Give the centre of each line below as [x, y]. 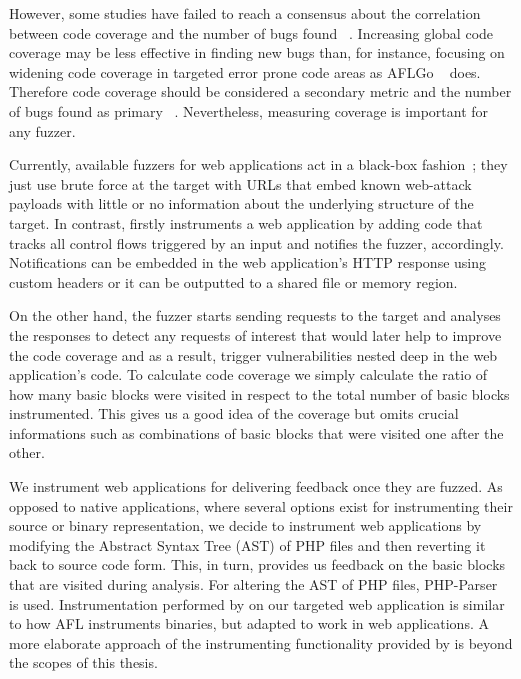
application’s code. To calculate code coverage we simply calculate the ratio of [248, 374]
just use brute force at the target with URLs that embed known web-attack [240, 183]
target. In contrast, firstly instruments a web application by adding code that [246, 222]
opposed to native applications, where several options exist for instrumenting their [261, 505]
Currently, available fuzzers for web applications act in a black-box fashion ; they [258, 164]
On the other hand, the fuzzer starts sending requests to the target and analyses [255, 315]
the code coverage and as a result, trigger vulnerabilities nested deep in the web [253, 354]
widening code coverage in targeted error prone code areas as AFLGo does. [245, 71]
